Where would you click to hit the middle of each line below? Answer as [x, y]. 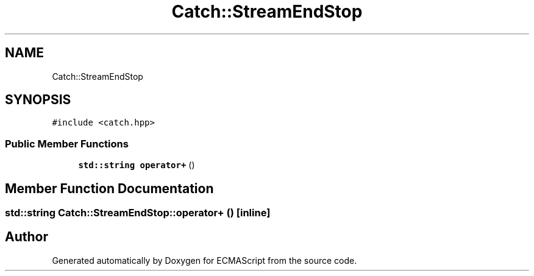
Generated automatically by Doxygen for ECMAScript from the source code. [205, 260]
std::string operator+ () [137, 165]
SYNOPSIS [38, 100]
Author [27, 237]
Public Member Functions [67, 143]
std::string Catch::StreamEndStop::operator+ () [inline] [138, 213]
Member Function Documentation [109, 188]
